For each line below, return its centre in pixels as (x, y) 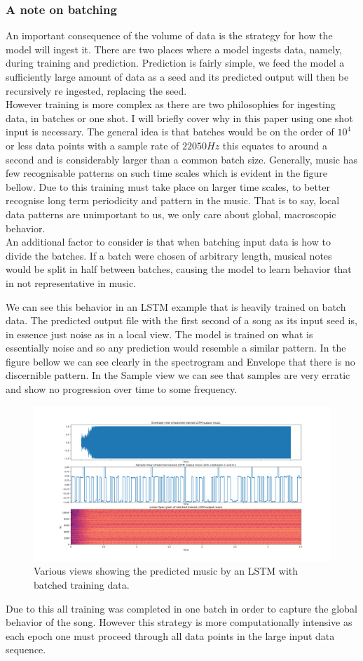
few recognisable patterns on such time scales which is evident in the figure (167, 173)
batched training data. (82, 584)
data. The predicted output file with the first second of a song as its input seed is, (181, 320)
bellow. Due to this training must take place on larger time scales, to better (168, 186)
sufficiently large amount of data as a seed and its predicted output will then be (177, 76)
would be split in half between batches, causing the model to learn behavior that (179, 269)
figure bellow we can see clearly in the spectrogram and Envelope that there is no (180, 361)
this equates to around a (275, 145)
